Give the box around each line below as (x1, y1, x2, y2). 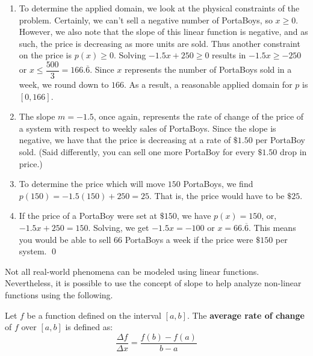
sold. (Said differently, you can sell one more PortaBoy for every (19, 146, 255, 158)
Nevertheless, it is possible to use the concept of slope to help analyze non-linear (5, 277, 302, 289)
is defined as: (65, 321, 113, 333)
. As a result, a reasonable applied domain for (124, 78, 293, 91)
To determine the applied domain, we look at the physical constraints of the (19, 2, 300, 14)
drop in (279, 146, 307, 158)
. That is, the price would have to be (149, 189, 285, 201)
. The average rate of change (187, 308, 305, 321)
